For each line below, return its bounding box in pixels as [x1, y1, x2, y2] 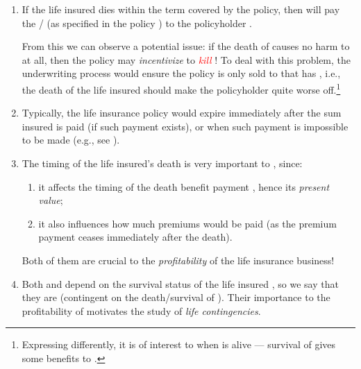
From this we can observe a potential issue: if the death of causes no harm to [22, 39, 350, 53]
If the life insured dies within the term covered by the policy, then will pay [22, 2, 340, 16]
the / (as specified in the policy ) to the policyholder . [22, 15, 252, 30]
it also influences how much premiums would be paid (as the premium [38, 216, 337, 230]
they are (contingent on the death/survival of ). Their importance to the [22, 290, 330, 304]
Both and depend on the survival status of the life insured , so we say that [22, 276, 339, 291]
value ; [38, 193, 63, 207]
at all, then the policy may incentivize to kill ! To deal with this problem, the [22, 52, 351, 67]
